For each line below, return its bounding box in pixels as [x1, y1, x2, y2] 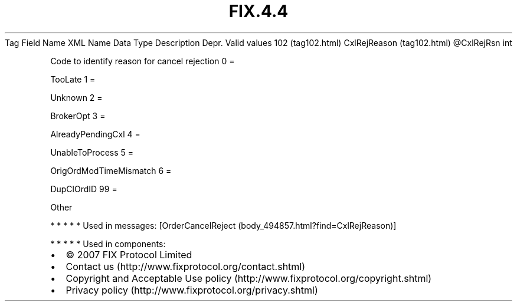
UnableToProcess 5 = [50, 147, 134, 157]
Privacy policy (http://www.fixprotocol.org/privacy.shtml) [66, 284, 318, 296]
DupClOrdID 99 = [50, 183, 117, 194]
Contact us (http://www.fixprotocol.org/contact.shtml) [66, 260, 306, 272]
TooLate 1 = [50, 74, 96, 84]
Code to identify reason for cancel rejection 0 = [50, 55, 235, 66]
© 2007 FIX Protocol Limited [66, 248, 192, 261]
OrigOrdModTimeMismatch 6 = [50, 165, 172, 176]
